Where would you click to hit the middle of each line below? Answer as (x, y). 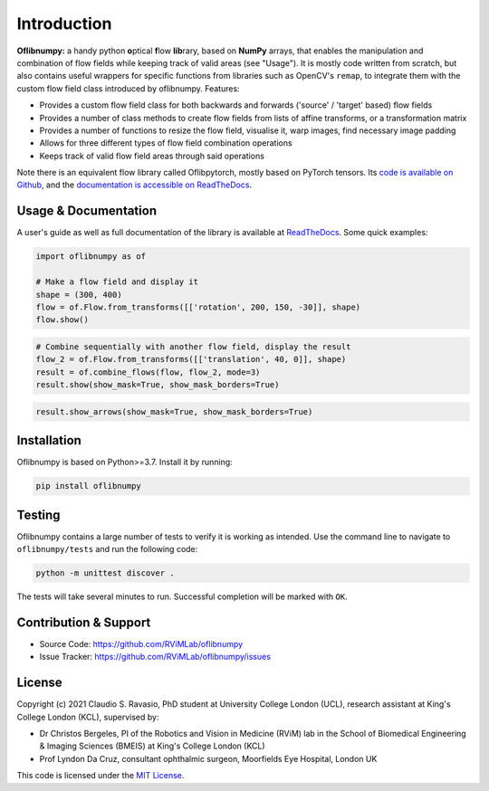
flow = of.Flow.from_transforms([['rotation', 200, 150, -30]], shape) (198, 307)
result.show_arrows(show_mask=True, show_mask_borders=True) (174, 411)
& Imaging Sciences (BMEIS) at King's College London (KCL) (153, 746)
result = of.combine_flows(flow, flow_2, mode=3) (148, 372)
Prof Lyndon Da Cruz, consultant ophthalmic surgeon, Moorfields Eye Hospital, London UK (208, 758)
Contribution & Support (84, 622)
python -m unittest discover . (105, 573)
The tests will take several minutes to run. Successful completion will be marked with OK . (182, 596)
